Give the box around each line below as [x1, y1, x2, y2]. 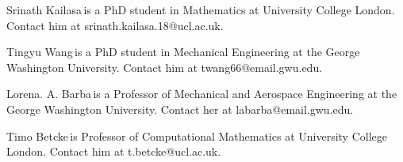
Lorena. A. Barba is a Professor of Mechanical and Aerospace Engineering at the [6, 85, 397, 102]
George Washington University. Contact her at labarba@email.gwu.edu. [6, 100, 354, 117]
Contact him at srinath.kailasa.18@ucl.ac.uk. [6, 17, 224, 33]
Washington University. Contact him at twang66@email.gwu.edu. [6, 58, 323, 75]
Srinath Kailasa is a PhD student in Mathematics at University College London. [6, 2, 395, 17]
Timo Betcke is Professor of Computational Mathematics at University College [6, 127, 387, 144]
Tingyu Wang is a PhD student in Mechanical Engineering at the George [6, 43, 360, 60]
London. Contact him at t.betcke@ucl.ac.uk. [6, 143, 221, 160]
